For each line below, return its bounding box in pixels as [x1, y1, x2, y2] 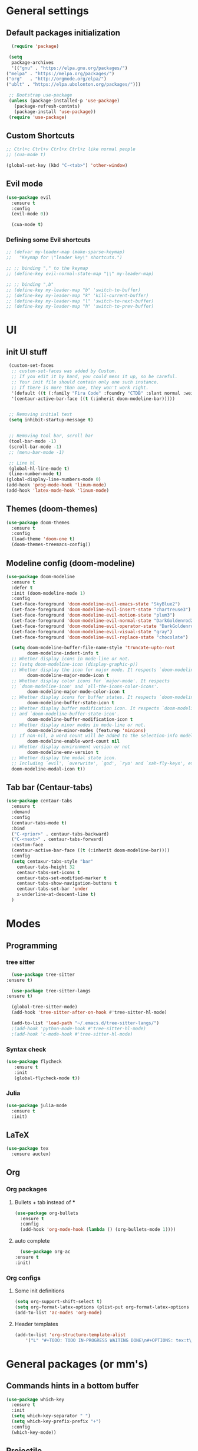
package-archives [11, 59, 54, 66]
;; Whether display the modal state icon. [11, 754, 117, 761]
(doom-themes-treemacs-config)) [11, 541, 91, 548]
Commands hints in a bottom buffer [6, 1381, 139, 1391]
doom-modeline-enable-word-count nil [27, 739, 120, 744]
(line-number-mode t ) [8, 471, 62, 477]
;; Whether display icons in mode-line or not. [11, 656, 131, 662]
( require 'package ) [11, 43, 60, 49]
